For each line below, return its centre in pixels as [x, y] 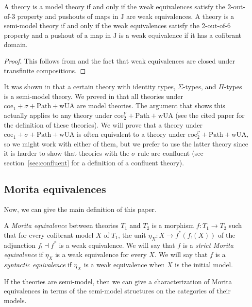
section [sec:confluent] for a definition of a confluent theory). [94, 162]
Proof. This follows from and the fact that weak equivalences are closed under [119, 60]
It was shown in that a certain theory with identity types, [90, 87]
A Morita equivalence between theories [61, 225]
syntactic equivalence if [38, 265]
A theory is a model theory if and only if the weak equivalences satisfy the [115, 6]
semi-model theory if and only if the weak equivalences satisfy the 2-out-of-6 [117, 25]
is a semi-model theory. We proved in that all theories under [94, 96]
